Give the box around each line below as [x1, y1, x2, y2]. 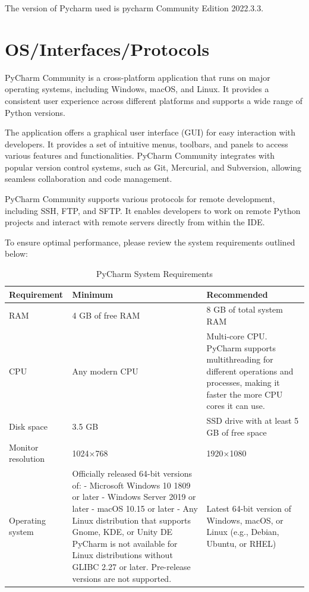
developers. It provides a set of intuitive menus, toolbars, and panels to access [5, 137, 288, 150]
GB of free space [206, 426, 267, 438]
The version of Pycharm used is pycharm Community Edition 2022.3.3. [5, 2, 264, 14]
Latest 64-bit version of [206, 502, 291, 514]
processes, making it [206, 376, 280, 389]
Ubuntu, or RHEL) [206, 537, 276, 549]
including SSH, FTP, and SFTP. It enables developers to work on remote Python [5, 204, 301, 216]
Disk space [9, 420, 48, 433]
